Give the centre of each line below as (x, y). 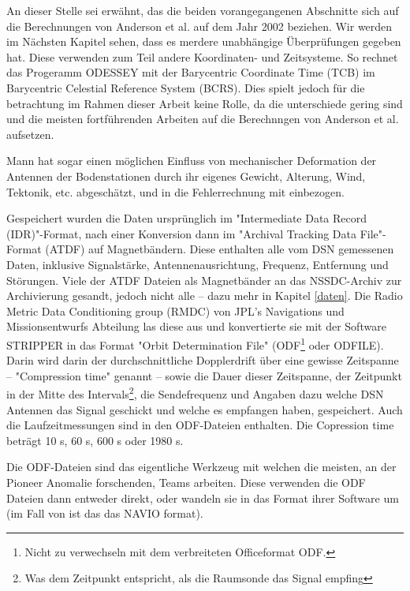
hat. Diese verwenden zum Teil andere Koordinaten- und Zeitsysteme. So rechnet (202, 56)
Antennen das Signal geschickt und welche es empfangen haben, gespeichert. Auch (205, 409)
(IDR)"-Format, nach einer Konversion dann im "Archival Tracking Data (181, 233)
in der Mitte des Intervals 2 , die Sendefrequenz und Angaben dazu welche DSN (195, 393)
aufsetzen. (30, 134)
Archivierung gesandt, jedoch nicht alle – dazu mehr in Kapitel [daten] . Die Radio (205, 295)
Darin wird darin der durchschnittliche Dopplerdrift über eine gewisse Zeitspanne (203, 360)
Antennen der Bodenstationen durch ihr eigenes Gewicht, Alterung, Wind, (186, 176)
